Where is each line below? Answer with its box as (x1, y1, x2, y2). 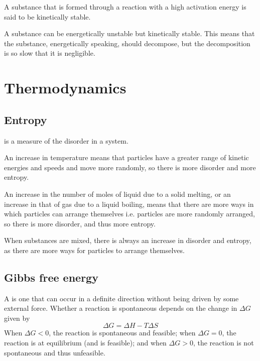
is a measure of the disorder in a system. (4, 135, 128, 146)
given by (4, 312, 30, 323)
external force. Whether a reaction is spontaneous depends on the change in (4, 303, 237, 313)
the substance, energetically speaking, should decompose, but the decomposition (4, 38, 250, 48)
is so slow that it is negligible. (4, 48, 95, 58)
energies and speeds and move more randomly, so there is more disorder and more (4, 162, 256, 172)
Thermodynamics (4, 77, 126, 98)
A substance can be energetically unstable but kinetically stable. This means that (4, 28, 255, 39)
